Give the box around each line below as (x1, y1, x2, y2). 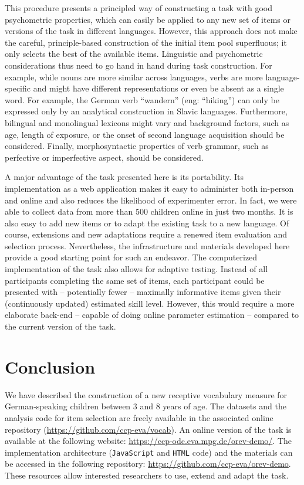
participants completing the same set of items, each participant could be (5, 274, 265, 286)
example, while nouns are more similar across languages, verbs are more (5, 70, 263, 83)
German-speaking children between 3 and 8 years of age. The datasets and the (5, 400, 286, 412)
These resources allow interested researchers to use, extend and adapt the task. (5, 469, 289, 481)
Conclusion (5, 354, 96, 378)
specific (5, 82, 31, 94)
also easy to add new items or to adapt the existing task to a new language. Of (5, 216, 289, 229)
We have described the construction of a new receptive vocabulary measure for (5, 388, 288, 401)
